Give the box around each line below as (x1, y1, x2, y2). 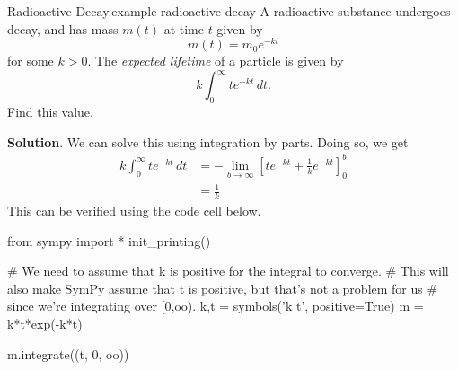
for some (7, 51, 54, 70)
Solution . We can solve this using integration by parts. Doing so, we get (7, 132, 409, 151)
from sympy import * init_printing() (7, 231, 211, 250)
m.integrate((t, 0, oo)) (7, 344, 129, 363)
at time (163, 19, 204, 38)
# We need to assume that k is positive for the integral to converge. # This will (7, 261, 449, 280)
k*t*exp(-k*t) (7, 314, 83, 333)
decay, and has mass (7, 19, 119, 38)
